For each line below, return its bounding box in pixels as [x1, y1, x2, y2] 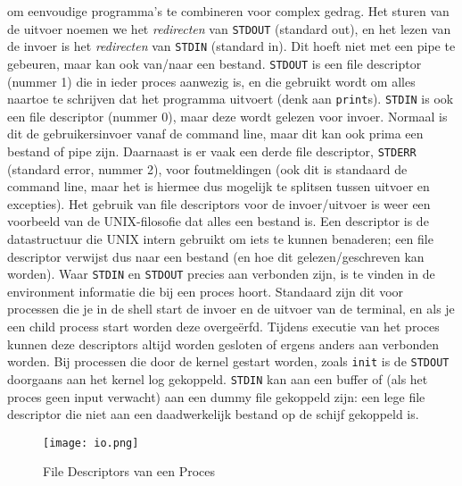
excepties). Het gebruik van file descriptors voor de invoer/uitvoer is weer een [7, 194, 431, 213]
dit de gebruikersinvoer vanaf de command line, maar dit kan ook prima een [7, 124, 424, 143]
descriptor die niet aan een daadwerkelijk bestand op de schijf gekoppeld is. [7, 405, 419, 423]
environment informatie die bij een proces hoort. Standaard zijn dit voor [7, 281, 404, 300]
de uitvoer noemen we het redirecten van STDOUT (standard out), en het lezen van [7, 19, 451, 38]
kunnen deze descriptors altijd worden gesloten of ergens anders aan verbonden [7, 334, 440, 353]
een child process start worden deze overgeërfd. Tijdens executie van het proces [7, 317, 440, 336]
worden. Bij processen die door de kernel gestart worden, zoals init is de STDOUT [7, 352, 450, 371]
